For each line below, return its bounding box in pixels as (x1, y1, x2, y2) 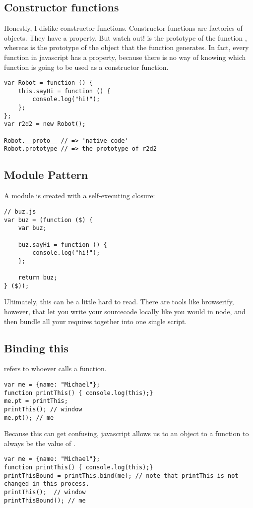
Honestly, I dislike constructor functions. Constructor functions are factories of (4, 23, 243, 33)
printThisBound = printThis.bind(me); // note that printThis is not (4, 472, 239, 479)
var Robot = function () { (4, 79, 93, 87)
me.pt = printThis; (4, 397, 68, 405)
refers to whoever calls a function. (4, 363, 107, 374)
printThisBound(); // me (4, 497, 86, 504)
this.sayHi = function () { (18, 87, 111, 95)
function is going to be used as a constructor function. (4, 61, 169, 72)
